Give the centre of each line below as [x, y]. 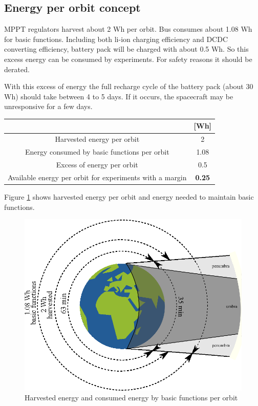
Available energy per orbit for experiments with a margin [97, 177]
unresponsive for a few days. [48, 106]
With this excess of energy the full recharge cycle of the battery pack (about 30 [129, 86]
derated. [17, 69]
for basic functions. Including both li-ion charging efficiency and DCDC [116, 39]
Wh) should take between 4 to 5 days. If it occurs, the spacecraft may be [119, 96]
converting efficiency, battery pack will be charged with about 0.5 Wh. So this [126, 49]
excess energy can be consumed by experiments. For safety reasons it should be [128, 59]
